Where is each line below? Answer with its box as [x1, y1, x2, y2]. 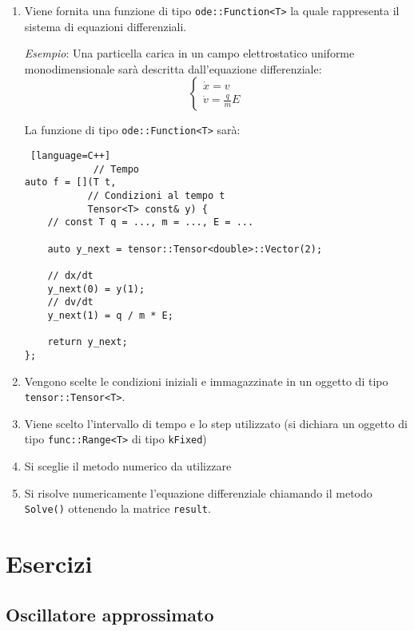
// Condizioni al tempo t [87, 190, 225, 202]
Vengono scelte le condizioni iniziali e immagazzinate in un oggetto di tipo [24, 372, 388, 389]
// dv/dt [47, 296, 94, 308]
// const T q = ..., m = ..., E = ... [47, 216, 254, 228]
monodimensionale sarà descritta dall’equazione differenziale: [24, 60, 322, 77]
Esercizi [6, 547, 93, 580]
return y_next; [47, 336, 128, 348]
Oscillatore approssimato [6, 601, 214, 626]
